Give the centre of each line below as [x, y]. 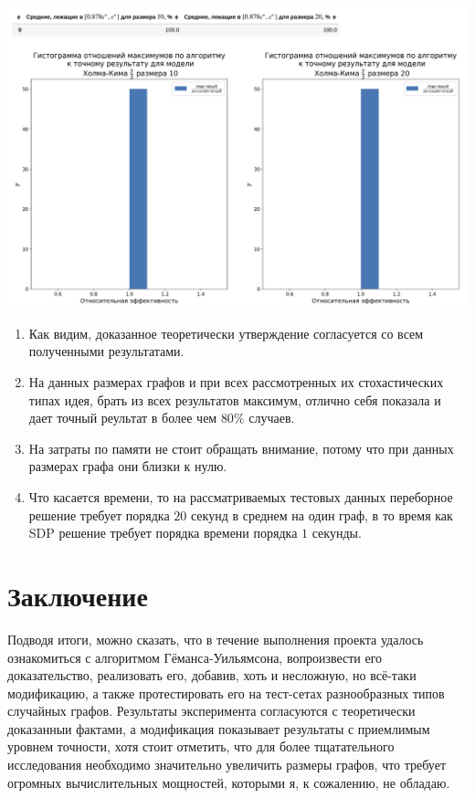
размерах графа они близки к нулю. [128, 466]
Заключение [78, 595]
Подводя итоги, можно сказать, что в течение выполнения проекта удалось [216, 639]
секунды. [337, 533]
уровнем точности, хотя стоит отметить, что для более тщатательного [201, 746]
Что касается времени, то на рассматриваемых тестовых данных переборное [241, 497]
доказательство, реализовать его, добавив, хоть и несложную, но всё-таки [212, 675]
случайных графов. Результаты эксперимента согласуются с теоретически [211, 711]
